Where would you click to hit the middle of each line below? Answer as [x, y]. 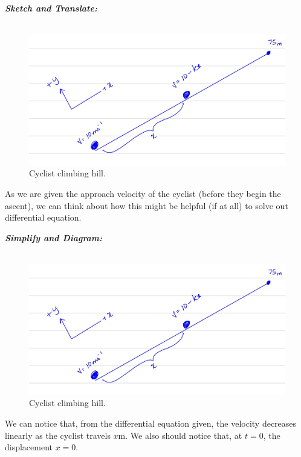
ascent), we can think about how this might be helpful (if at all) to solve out [147, 205]
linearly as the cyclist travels [58, 435]
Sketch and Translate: [51, 8]
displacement [29, 447]
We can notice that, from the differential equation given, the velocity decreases [151, 423]
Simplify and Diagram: [54, 237]
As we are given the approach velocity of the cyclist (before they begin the [143, 194]
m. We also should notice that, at [180, 435]
